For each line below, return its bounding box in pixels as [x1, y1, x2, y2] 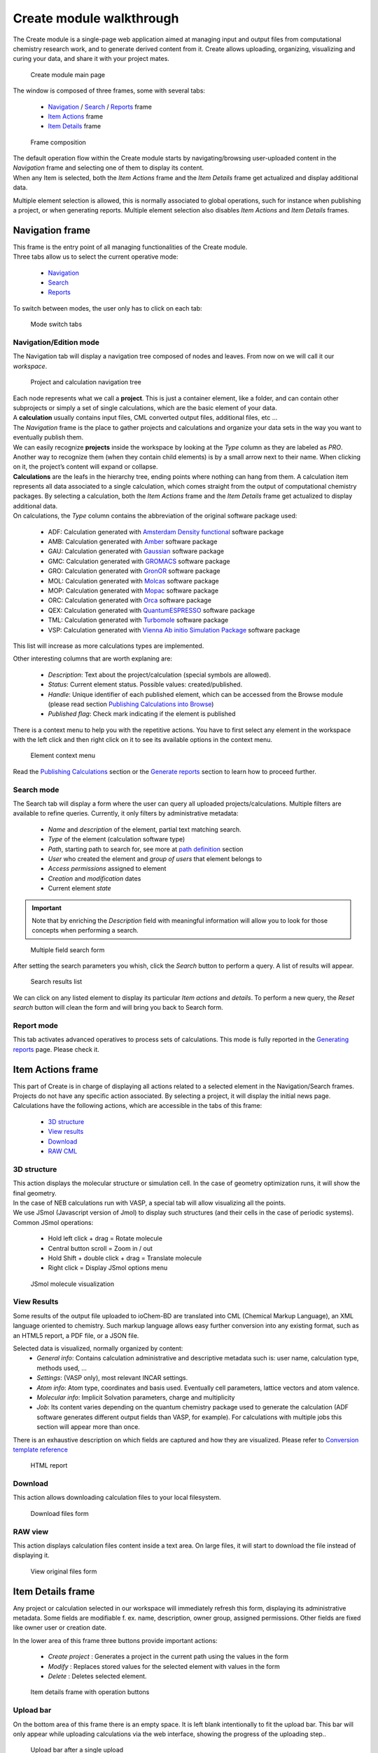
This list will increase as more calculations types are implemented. [13, 642, 204, 650]
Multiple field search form [30, 945, 105, 954]
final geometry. [13, 1189, 57, 1197]
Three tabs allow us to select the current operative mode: [13, 252, 178, 261]
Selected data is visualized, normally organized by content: [13, 1344, 183, 1353]
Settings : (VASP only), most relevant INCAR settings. [36, 1374, 188, 1382]
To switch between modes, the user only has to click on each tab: [13, 304, 202, 312]
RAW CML [48, 1147, 78, 1156]
